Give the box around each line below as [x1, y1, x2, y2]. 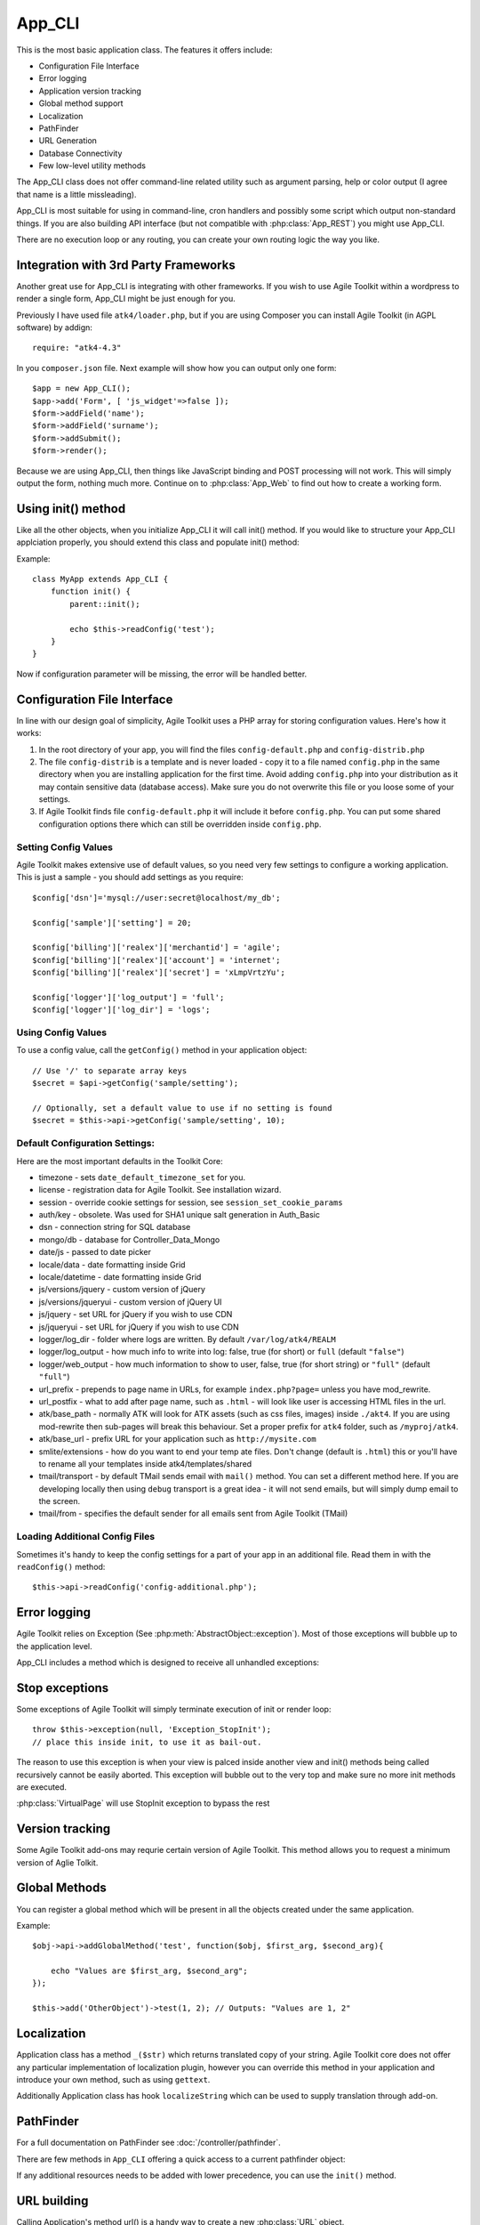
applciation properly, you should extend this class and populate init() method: [16, 537, 300, 547]
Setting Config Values [16, 841, 113, 854]
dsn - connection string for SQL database [38, 1222, 191, 1233]
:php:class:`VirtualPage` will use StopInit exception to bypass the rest [16, 1798, 270, 1808]
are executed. [16, 1781, 67, 1792]
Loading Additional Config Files [16, 1531, 156, 1543]
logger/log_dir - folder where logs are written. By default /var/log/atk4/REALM [38, 1333, 337, 1344]
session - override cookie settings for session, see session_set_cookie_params [38, 1197, 343, 1208]
